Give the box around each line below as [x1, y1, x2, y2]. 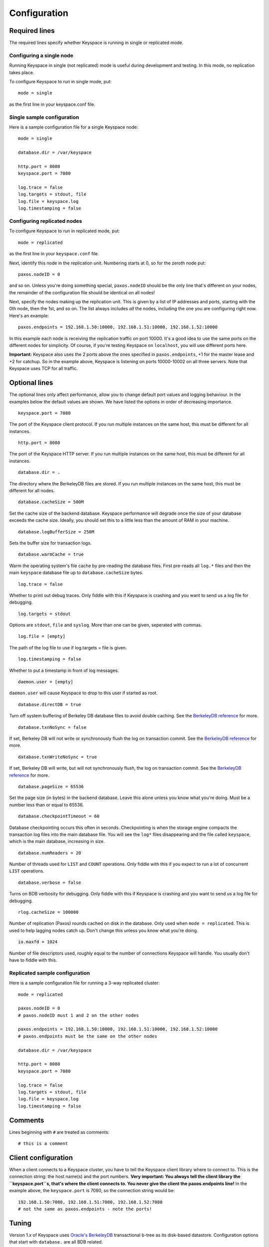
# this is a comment [18, 1141, 68, 1147]
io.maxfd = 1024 [18, 939, 58, 945]
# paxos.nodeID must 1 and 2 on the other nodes [18, 1013, 139, 1018]
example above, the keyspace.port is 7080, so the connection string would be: [9, 1188, 175, 1194]
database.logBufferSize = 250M [18, 529, 95, 535]
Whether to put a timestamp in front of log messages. [9, 667, 119, 673]
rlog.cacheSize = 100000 [18, 909, 79, 915]
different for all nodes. [9, 488, 55, 494]
